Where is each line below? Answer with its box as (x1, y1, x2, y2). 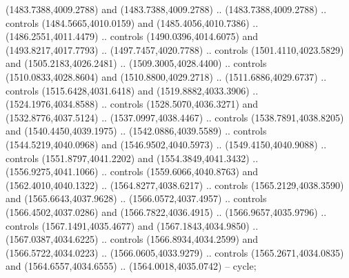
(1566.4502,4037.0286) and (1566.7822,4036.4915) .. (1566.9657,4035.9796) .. (6, 204, 327, 219)
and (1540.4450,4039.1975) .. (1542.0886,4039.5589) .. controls (6, 123, 267, 138)
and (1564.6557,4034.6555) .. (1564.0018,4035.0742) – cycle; (6, 259, 257, 273)
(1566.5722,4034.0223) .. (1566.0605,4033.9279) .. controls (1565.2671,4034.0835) (6, 245, 344, 259)
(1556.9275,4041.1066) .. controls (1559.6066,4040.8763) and (6, 164, 259, 179)
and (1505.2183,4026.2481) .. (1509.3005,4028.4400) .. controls (6, 56, 267, 70)
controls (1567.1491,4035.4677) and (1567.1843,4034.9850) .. (6, 218, 259, 232)
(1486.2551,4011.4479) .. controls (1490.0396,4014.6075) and (6, 29, 259, 43)
